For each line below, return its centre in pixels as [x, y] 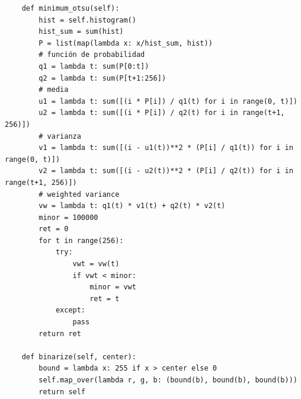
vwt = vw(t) [96, 264]
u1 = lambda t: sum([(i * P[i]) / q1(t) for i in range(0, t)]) [168, 101]
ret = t [105, 299]
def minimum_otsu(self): [71, 8]
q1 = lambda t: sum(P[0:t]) [94, 66]
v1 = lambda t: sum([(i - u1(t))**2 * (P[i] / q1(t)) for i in [166, 148]
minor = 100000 [68, 217]
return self [62, 392]
